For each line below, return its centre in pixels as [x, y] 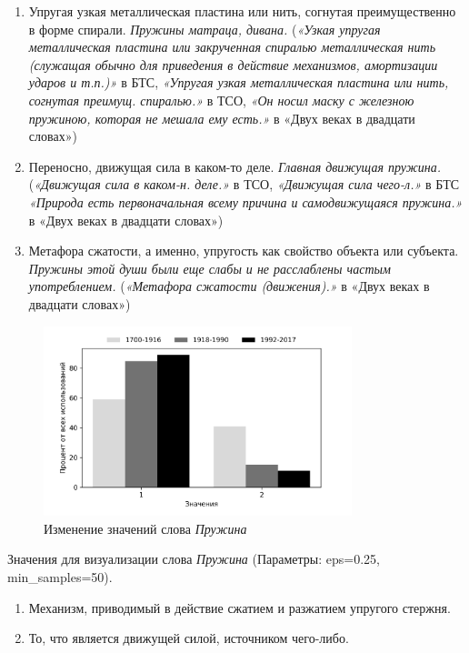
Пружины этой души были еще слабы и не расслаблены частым [210, 268]
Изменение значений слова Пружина [145, 528]
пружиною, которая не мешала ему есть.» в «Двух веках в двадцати [222, 118]
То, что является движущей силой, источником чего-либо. [189, 638]
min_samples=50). [60, 576]
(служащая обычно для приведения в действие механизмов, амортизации [233, 64]
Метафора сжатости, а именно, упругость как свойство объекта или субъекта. [244, 251]
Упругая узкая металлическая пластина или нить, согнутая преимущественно [242, 11]
